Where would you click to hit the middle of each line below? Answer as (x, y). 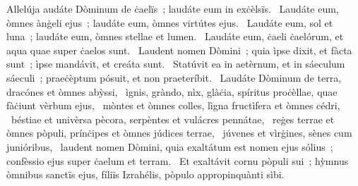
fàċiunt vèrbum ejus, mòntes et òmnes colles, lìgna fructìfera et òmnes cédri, (173, 105)
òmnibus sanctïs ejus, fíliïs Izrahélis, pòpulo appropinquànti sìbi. (145, 174)
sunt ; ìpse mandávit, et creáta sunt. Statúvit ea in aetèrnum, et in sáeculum (176, 64)
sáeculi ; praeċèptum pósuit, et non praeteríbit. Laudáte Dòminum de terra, (174, 77)
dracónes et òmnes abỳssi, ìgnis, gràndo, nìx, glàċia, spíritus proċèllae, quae (172, 91)
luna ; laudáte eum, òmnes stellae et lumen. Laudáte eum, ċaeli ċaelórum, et (175, 36)
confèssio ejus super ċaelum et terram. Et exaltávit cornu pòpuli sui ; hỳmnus (178, 160)
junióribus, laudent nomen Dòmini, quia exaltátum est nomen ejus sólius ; (170, 146)
